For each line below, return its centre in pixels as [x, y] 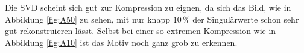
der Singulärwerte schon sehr [246, 19]
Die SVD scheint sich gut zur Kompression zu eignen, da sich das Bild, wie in [148, 7]
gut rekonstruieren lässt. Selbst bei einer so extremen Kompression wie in [141, 31]
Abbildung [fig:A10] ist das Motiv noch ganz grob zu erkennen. [121, 42]
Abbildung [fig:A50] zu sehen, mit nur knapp [87, 19]
